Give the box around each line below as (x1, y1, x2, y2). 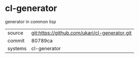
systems (7, 45, 27, 52)
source (7, 29, 23, 36)
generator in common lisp (5, 19, 57, 24)
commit (7, 37, 25, 44)
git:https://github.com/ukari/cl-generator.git (31, 29, 132, 36)
